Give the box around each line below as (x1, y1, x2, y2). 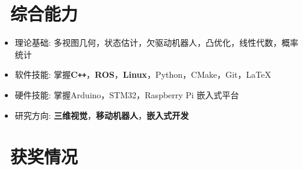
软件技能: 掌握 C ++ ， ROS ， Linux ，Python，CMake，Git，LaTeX (14, 68, 271, 81)
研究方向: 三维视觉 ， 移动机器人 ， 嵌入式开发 (14, 109, 189, 121)
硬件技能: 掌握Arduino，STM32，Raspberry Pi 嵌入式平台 (14, 88, 239, 101)
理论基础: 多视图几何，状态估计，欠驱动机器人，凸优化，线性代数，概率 (14, 36, 299, 49)
